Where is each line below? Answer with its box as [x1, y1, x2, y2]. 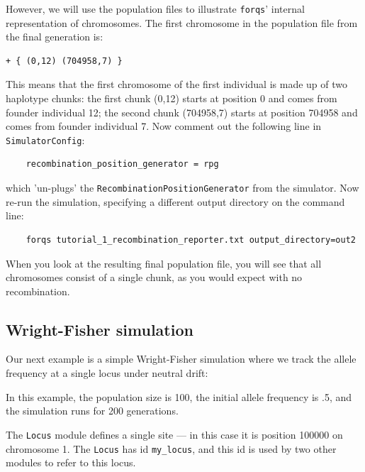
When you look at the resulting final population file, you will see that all [6, 256, 322, 270]
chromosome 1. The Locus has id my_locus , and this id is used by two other [6, 441, 337, 456]
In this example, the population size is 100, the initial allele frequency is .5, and [6, 389, 352, 404]
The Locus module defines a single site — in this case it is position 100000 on [6, 427, 343, 441]
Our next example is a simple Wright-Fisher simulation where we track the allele [6, 351, 356, 366]
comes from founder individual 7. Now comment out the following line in [6, 119, 322, 133]
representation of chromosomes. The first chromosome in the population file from [6, 15, 358, 30]
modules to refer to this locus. [6, 455, 136, 470]
